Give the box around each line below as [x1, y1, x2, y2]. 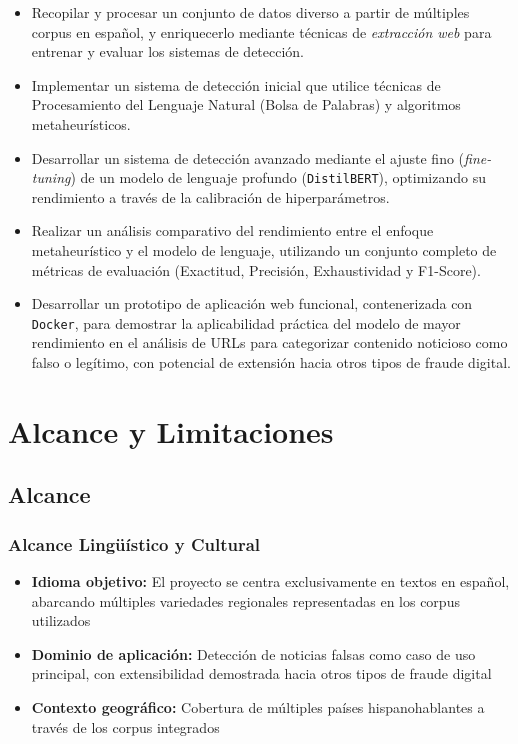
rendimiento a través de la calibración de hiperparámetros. [31, 186, 390, 207]
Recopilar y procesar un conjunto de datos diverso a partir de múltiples [31, 2, 470, 22]
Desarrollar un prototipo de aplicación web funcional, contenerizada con [31, 293, 473, 314]
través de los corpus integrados [31, 716, 220, 737]
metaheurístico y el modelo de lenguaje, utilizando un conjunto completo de [31, 240, 497, 260]
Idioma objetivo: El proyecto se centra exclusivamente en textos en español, [31, 571, 510, 591]
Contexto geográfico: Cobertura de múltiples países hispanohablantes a [31, 696, 485, 717]
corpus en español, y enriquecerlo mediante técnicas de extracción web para [31, 21, 492, 42]
